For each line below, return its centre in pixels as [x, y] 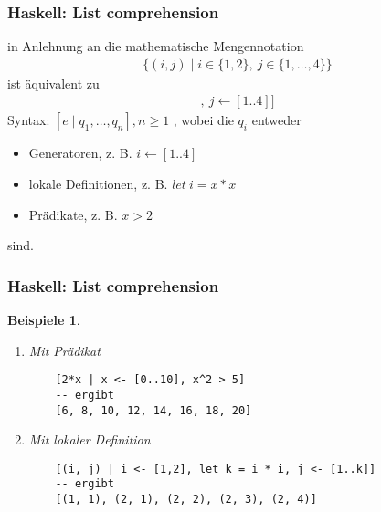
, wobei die [203, 120]
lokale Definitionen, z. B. [98, 184]
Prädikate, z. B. [73, 214]
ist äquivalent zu [53, 83]
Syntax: [29, 120]
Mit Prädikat [64, 350]
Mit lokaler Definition [90, 439]
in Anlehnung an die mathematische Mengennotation [156, 46]
